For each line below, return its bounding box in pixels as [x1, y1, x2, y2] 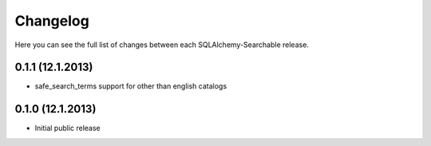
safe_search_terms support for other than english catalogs [34, 81, 227, 91]
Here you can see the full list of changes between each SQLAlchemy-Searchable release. [14, 40, 309, 49]
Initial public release [34, 124, 101, 133]
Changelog [14, 12, 89, 30]
